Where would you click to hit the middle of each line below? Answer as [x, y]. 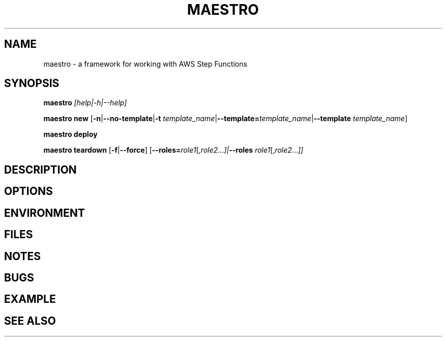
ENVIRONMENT [45, 213]
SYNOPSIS [32, 83]
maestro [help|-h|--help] [85, 103]
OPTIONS [29, 191]
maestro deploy [71, 134]
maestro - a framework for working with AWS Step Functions [145, 64]
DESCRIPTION [40, 169]
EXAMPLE [30, 299]
